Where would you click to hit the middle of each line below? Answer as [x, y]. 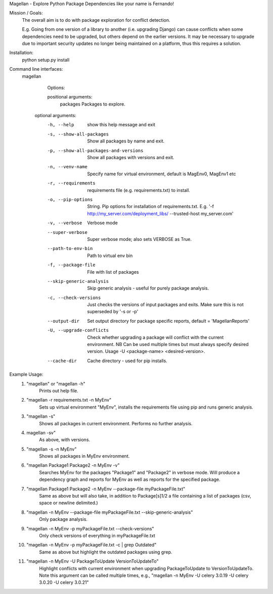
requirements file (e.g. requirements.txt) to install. [139, 190]
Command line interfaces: [36, 69]
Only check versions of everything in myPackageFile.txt [97, 536]
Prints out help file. [59, 390]
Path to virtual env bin [110, 256]
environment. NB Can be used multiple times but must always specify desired [168, 344]
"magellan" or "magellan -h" [56, 383]
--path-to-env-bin [70, 249]
